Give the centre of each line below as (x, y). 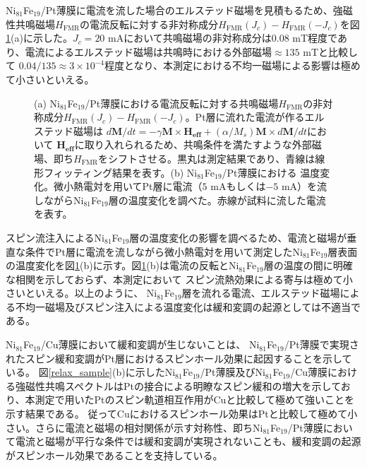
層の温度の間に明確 (308, 265)
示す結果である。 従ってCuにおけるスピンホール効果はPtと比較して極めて (177, 414)
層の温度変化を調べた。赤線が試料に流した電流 (217, 200)
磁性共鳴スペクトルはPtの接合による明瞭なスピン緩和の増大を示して (183, 385)
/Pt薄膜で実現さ (321, 344)
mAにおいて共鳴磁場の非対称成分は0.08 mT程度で (223, 38)
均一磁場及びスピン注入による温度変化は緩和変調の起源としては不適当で (193, 306)
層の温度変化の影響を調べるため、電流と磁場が (238, 237)
